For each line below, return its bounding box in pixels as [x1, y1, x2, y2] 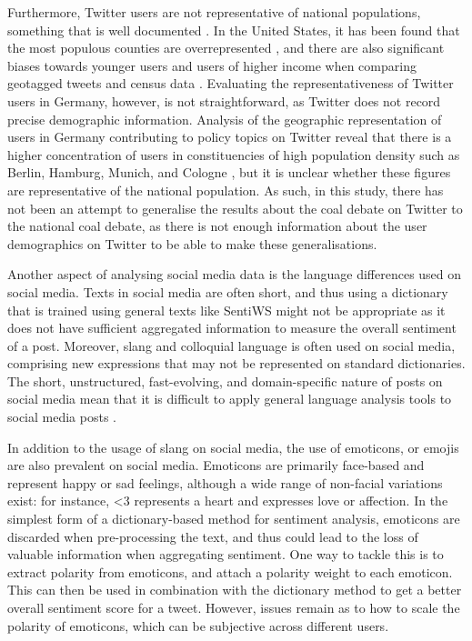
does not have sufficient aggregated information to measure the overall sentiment [7, 318, 457, 337]
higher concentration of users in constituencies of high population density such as [7, 145, 460, 164]
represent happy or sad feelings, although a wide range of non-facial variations [7, 473, 443, 492]
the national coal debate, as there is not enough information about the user [7, 216, 427, 235]
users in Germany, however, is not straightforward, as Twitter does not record [7, 91, 441, 110]
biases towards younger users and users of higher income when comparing [7, 55, 417, 75]
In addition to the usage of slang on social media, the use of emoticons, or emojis [7, 437, 459, 456]
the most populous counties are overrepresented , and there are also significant [7, 38, 445, 57]
